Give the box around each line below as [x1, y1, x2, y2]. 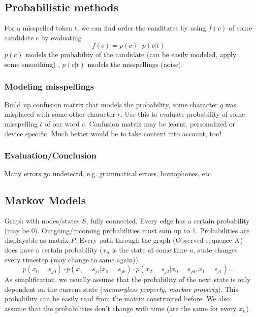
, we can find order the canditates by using [77, 23, 206, 33]
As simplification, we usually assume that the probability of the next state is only [4, 274, 251, 285]
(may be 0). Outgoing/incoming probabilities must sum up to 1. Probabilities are [4, 225, 250, 235]
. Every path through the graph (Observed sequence [75, 235, 232, 245]
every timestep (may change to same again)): [4, 254, 140, 264]
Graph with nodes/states [4, 216, 80, 226]
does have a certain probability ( [4, 244, 103, 254]
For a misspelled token [4, 23, 72, 33]
